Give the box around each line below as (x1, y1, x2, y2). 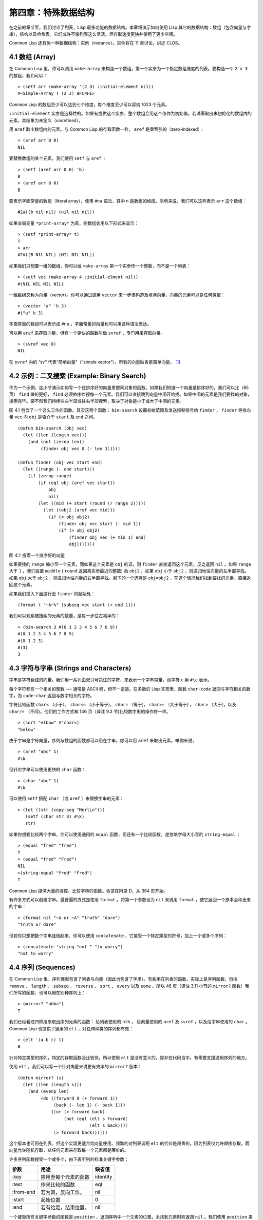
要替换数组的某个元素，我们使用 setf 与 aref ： (9, 155, 107, 161)
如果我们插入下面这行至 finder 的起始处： (9, 590, 95, 596)
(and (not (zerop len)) (27, 439, 85, 445)
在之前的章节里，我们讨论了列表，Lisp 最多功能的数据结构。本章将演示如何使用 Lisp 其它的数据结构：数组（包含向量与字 (9, 24, 251, 30)
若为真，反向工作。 (40, 1189, 85, 1196)
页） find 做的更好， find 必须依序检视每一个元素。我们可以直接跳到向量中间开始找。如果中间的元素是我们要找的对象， (9, 391, 252, 397)
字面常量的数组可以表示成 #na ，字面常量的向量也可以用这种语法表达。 (9, 321, 152, 327)
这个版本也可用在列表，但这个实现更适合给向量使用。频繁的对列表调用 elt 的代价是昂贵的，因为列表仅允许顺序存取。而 (9, 1140, 250, 1146)
